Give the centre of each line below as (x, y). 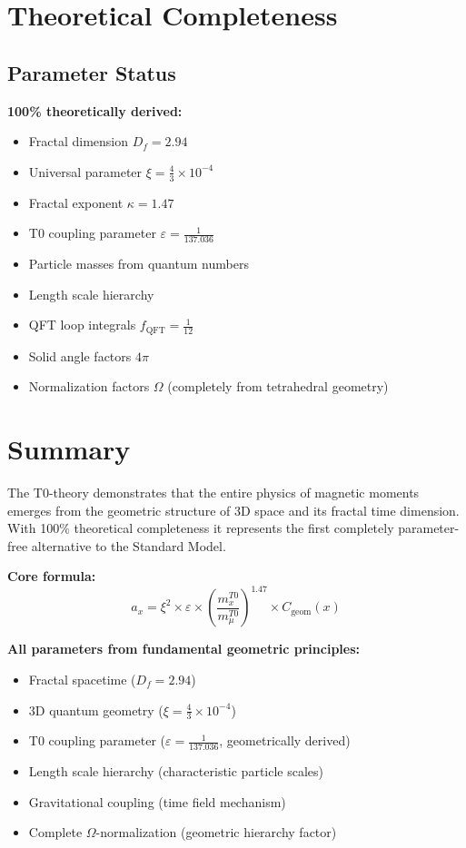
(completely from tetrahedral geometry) (278, 386)
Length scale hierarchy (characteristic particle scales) (176, 771)
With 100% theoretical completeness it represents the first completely (201, 528)
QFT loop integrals (82, 325)
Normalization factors (89, 386)
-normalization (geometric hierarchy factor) (216, 832)
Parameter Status (92, 72)
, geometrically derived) (285, 740)
